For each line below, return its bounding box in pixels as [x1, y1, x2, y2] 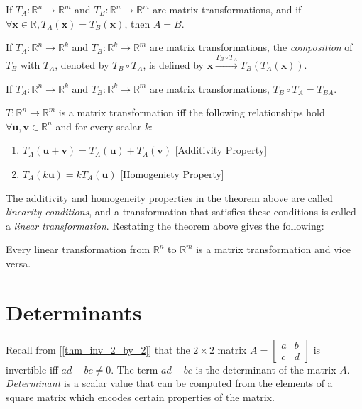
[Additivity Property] [175, 142, 268, 157]
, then [124, 16, 150, 30]
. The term [111, 362, 158, 376]
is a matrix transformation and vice [196, 242, 351, 257]
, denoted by [55, 57, 109, 72]
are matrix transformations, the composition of [149, 40, 353, 55]
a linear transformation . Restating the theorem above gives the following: [6, 218, 324, 232]
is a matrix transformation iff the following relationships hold [58, 105, 325, 120]
